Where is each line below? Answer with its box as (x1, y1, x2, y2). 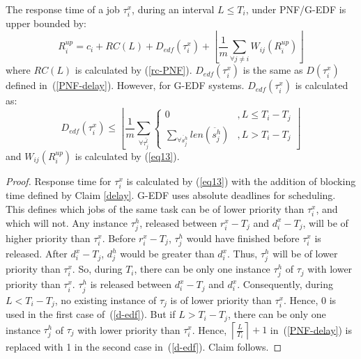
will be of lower (272, 246, 338, 261)
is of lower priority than (170, 292, 272, 307)
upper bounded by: (6, 16, 86, 31)
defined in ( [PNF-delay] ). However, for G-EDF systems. (6, 78, 245, 93)
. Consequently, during (237, 277, 333, 292)
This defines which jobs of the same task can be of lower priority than (6, 201, 305, 216)
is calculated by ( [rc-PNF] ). (75, 63, 192, 77)
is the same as (243, 63, 303, 77)
